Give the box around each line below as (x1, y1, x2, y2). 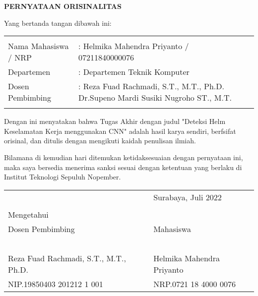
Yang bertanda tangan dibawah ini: (4, 17, 112, 28)
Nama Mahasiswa (8, 40, 69, 52)
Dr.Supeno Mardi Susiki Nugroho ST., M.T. (78, 92, 232, 104)
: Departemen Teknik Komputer (78, 66, 190, 78)
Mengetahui (8, 208, 49, 220)
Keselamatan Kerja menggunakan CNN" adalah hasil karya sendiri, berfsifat (4, 125, 236, 136)
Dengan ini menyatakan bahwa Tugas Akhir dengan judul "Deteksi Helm (4, 116, 226, 126)
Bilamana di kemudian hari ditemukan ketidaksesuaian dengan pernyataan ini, (4, 152, 243, 162)
